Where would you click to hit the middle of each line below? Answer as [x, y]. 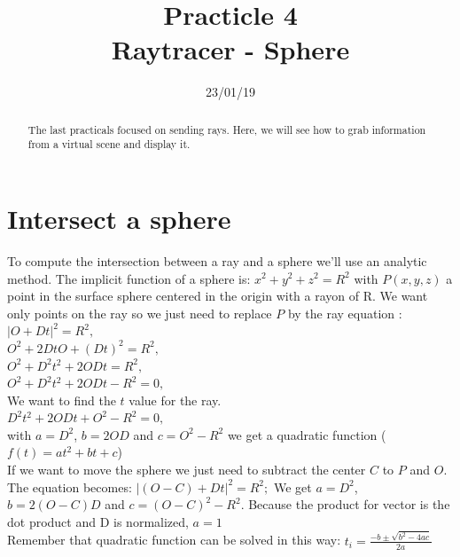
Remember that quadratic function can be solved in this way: [174, 540]
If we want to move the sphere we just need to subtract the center [187, 470]
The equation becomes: [70, 486]
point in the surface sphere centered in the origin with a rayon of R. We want [218, 296]
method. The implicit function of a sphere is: [129, 278]
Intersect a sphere [119, 219]
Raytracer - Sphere [230, 49]
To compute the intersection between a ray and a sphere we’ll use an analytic [217, 260]
